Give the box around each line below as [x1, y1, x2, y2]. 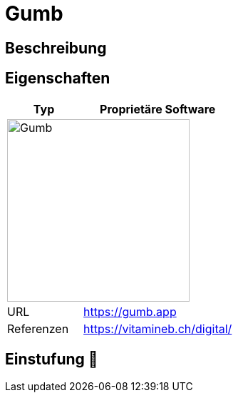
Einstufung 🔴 [5, 350, 98, 369]
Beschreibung [5, 39, 107, 57]
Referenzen [7, 321, 69, 336]
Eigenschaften [5, 69, 110, 88]
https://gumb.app [83, 304, 177, 319]
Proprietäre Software [100, 101, 216, 116]
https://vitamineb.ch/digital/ [83, 321, 232, 336]
